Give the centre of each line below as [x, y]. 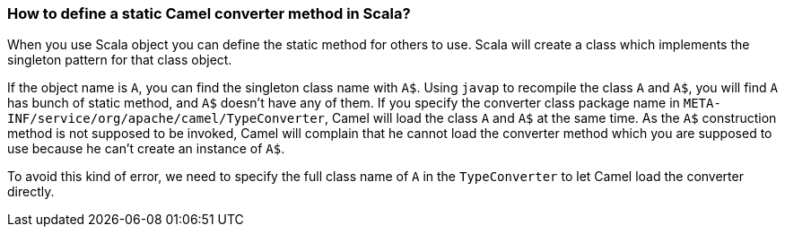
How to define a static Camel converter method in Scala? [209, 13]
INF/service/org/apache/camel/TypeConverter [166, 119]
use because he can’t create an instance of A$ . [146, 149]
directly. [31, 192]
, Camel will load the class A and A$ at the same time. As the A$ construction [551, 118]
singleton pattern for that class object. [120, 60]
